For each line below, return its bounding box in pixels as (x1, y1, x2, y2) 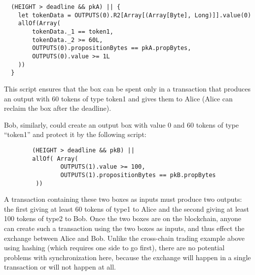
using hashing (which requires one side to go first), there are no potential (4, 242, 225, 253)
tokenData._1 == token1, (32, 28, 113, 35)
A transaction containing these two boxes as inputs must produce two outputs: (4, 194, 242, 204)
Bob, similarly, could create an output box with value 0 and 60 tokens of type (4, 119, 239, 130)
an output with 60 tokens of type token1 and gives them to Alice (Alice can (4, 93, 233, 103)
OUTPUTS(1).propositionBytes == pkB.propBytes (60, 171, 216, 179)
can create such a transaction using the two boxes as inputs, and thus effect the (4, 223, 245, 233)
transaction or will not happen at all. (4, 262, 116, 272)
